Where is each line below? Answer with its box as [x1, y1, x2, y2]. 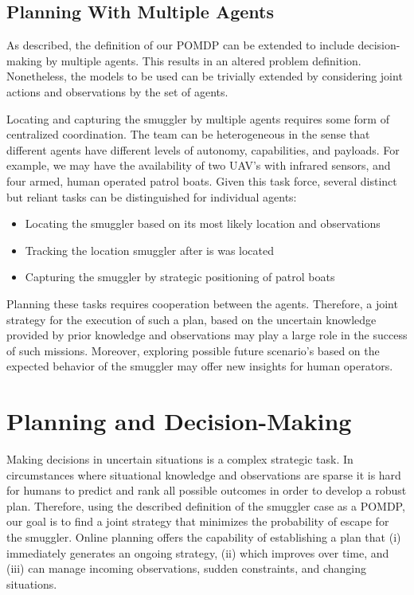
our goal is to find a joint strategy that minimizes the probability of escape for [6, 513, 389, 530]
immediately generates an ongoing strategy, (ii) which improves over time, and [6, 544, 389, 561]
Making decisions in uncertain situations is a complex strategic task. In [6, 451, 353, 468]
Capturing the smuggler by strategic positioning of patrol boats [25, 268, 335, 285]
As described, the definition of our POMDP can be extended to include [6, 37, 354, 53]
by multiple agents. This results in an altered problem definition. [45, 52, 361, 69]
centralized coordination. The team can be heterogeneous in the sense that [6, 126, 370, 143]
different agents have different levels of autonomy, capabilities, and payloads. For [6, 141, 400, 158]
